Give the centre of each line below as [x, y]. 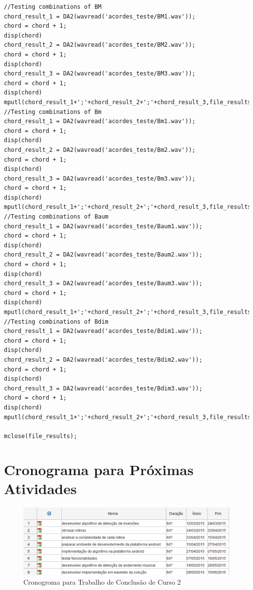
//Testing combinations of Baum [56, 217]
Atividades [40, 488]
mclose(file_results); [41, 436]
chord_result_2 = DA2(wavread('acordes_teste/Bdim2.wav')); [103, 360]
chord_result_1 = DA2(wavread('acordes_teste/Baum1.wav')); [103, 226]
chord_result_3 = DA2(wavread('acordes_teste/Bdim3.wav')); [103, 388]
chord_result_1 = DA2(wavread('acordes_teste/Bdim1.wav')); [103, 331]
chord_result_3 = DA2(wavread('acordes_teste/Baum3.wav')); [103, 284]
